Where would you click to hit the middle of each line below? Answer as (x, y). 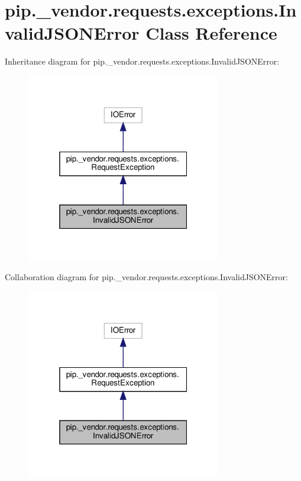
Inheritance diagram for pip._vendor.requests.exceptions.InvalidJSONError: (142, 61)
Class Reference (211, 33)
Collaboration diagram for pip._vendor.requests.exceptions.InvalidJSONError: (146, 277)
